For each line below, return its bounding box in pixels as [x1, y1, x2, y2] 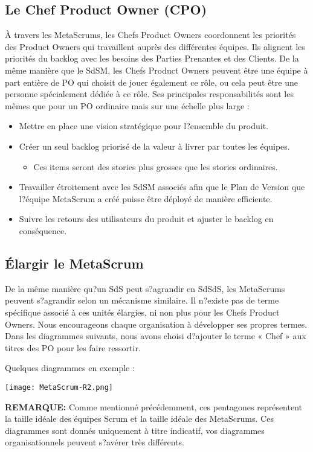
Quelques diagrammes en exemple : [5, 361, 135, 374]
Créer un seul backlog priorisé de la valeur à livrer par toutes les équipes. [19, 139, 290, 152]
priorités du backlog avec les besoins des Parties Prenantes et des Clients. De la [5, 52, 299, 65]
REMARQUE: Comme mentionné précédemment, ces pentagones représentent [5, 400, 303, 413]
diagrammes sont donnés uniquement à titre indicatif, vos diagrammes [5, 424, 265, 436]
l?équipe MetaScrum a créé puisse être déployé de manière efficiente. [19, 192, 273, 205]
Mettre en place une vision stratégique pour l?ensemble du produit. [19, 119, 269, 132]
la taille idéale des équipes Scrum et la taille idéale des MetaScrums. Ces [5, 412, 274, 425]
